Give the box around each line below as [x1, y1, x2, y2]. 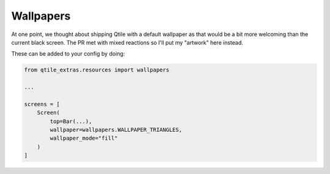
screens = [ [24, 101, 61, 107]
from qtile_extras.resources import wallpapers [24, 67, 169, 73]
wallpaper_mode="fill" [50, 135, 119, 142]
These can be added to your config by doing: [11, 50, 125, 57]
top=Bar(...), [50, 118, 92, 125]
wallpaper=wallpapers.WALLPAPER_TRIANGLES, [50, 126, 183, 134]
